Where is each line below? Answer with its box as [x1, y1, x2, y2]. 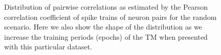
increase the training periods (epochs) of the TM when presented [4, 31, 208, 42]
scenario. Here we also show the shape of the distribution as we [4, 21, 203, 32]
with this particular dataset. [4, 41, 93, 52]
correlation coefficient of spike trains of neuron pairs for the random [4, 11, 217, 22]
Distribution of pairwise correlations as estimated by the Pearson [4, 2, 208, 12]
